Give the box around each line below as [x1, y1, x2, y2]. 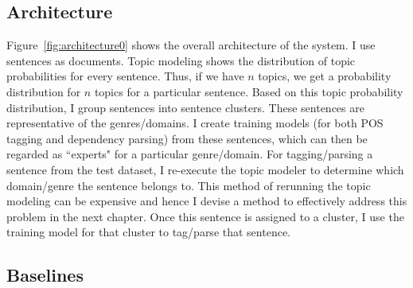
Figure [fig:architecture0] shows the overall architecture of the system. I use [6, 37, 376, 53]
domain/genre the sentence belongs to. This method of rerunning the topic [6, 177, 371, 193]
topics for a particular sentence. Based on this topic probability [94, 83, 403, 99]
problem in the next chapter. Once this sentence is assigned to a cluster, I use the [6, 208, 404, 224]
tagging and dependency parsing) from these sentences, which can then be [6, 130, 368, 146]
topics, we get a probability [258, 68, 392, 84]
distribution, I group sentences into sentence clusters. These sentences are [6, 99, 364, 115]
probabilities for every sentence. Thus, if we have [6, 68, 244, 84]
